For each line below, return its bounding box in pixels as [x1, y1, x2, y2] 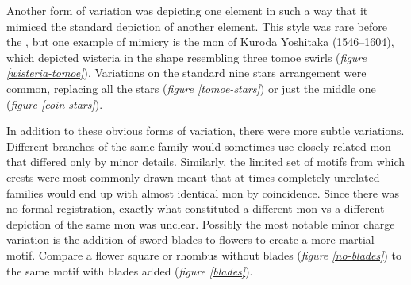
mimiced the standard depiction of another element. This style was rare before [6, 17, 387, 34]
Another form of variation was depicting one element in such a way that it [6, 2, 368, 18]
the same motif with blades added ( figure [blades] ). [6, 262, 253, 279]
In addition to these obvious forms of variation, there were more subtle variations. [6, 122, 405, 139]
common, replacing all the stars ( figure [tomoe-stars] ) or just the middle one [6, 79, 376, 96]
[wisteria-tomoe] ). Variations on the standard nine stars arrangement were [6, 64, 367, 81]
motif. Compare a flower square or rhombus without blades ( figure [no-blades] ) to [6, 246, 401, 263]
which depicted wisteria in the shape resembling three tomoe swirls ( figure [6, 48, 367, 65]
